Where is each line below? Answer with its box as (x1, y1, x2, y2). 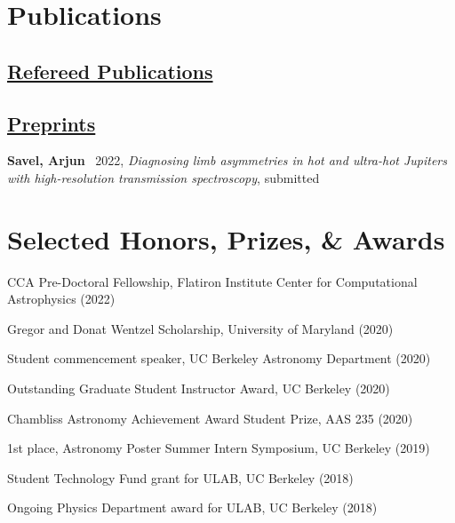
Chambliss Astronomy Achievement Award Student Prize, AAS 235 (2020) (7, 408, 413, 427)
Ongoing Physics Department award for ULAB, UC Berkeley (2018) (7, 498, 378, 517)
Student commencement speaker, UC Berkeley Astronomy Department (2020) (7, 349, 431, 368)
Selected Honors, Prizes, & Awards (7, 220, 445, 257)
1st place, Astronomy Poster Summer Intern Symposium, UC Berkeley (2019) (7, 439, 430, 457)
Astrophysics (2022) (7, 289, 116, 308)
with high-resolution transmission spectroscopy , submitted (7, 168, 320, 186)
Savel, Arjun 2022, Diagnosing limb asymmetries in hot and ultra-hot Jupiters (7, 151, 448, 170)
